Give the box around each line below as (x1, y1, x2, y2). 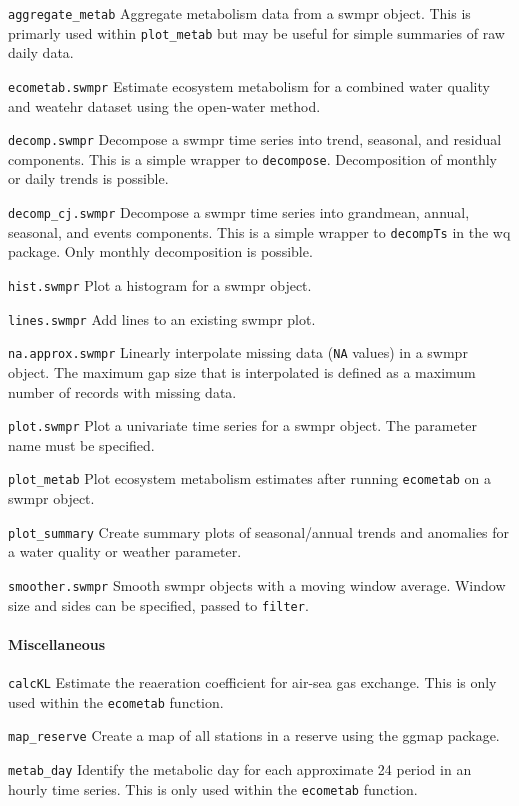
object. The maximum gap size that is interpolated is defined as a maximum (8, 361, 476, 382)
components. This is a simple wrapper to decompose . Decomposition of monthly (8, 148, 497, 169)
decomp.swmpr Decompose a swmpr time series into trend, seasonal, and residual (8, 129, 502, 150)
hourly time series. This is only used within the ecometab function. (8, 778, 418, 799)
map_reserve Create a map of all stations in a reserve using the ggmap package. (8, 725, 500, 746)
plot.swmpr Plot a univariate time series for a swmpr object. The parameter (8, 415, 477, 436)
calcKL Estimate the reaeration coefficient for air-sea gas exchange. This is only (8, 671, 497, 692)
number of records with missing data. (8, 381, 237, 402)
